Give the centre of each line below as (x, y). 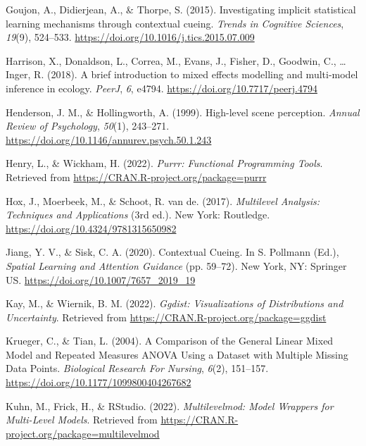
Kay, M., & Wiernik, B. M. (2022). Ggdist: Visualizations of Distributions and (175, 303)
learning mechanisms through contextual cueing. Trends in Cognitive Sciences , (175, 23)
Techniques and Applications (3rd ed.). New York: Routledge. (138, 215)
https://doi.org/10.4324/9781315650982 (91, 228)
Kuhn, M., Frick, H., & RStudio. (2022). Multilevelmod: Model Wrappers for (170, 405)
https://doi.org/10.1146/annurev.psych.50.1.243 (109, 139)
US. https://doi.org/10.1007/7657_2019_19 (101, 279)
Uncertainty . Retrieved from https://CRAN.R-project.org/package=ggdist (166, 317)
